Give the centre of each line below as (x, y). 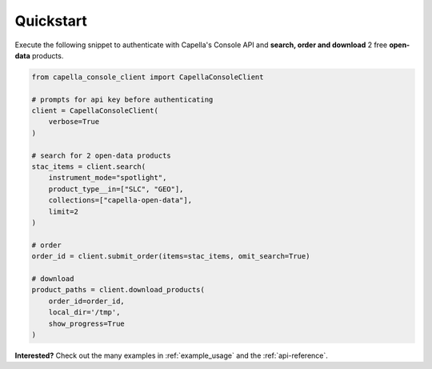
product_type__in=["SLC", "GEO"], (116, 189)
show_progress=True (87, 323)
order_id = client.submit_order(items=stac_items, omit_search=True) (171, 257)
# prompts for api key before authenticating (122, 99)
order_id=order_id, (87, 301)
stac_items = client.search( (89, 167)
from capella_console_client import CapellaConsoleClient (148, 77)
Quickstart (51, 21)
